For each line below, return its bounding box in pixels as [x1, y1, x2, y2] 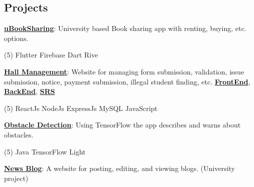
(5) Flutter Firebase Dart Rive [4, 49, 98, 60]
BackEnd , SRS [4, 86, 55, 96]
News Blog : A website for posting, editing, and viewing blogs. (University [4, 163, 235, 173]
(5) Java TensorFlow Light [4, 146, 86, 156]
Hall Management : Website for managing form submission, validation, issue [4, 66, 244, 76]
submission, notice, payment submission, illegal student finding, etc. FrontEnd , [4, 76, 250, 86]
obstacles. [4, 129, 34, 139]
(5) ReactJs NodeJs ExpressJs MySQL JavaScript [4, 102, 158, 113]
